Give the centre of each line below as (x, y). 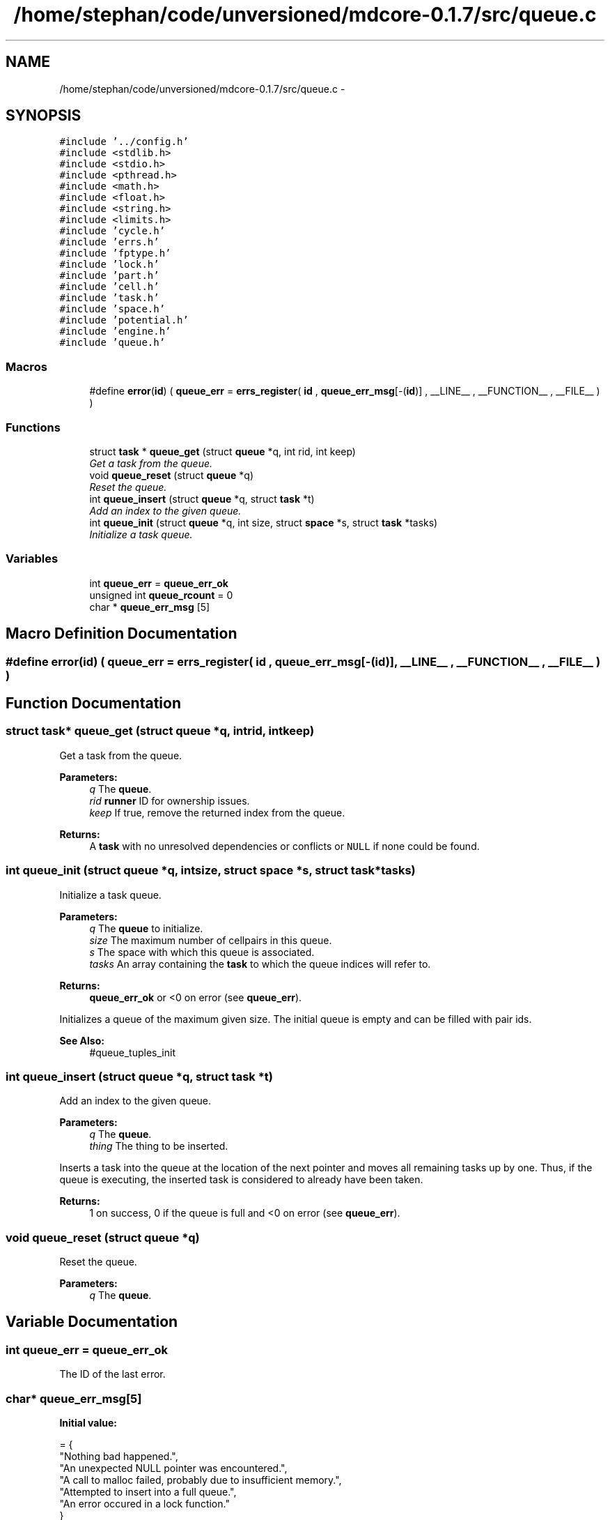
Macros (26, 366)
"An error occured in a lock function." (144, 1503)
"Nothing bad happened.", (119, 1456)
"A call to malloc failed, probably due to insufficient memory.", (201, 1480)
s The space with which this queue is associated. (202, 952)
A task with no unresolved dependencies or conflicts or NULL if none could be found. (284, 846)
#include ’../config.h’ (124, 142)
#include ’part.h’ (109, 276)
